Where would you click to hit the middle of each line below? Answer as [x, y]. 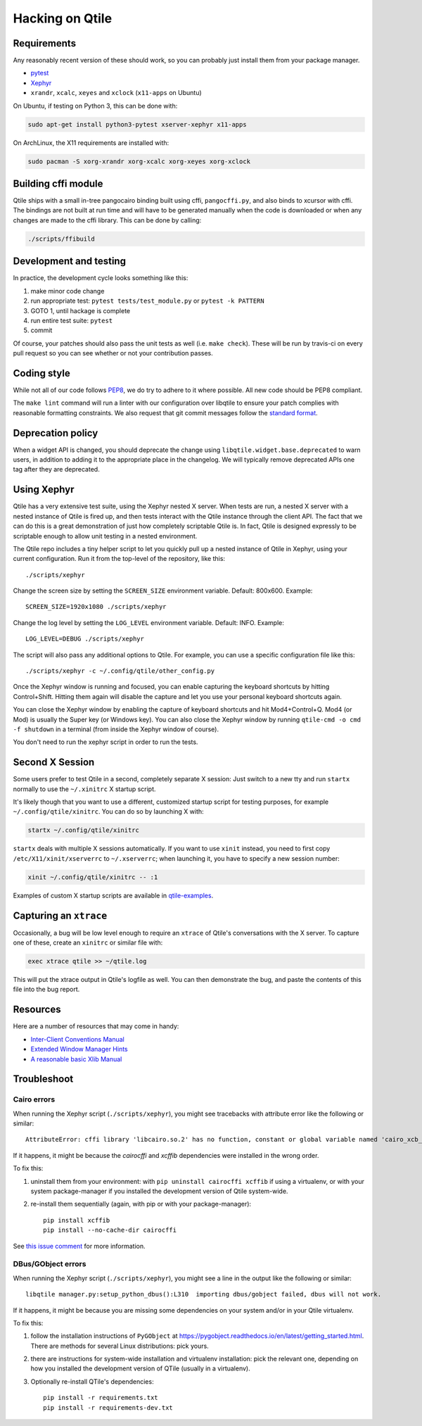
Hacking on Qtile [63, 18]
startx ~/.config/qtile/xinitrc [84, 830]
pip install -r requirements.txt [101, 1398]
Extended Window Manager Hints [79, 1049]
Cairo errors [34, 1099]
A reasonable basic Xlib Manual [76, 1059]
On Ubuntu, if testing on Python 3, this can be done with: [95, 106]
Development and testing [70, 261]
